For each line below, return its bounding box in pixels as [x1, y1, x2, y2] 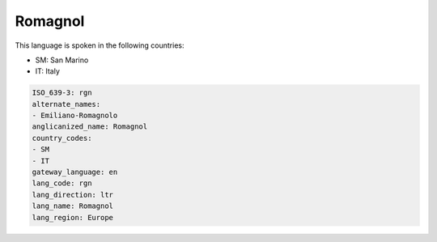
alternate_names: [32, 100, 101, 108]
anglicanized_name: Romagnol [32, 122, 148, 131]
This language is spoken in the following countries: [15, 40, 185, 50]
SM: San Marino [35, 55, 89, 65]
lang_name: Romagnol [32, 202, 113, 210]
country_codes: [32, 134, 92, 142]
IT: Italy [35, 66, 61, 76]
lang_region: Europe [32, 213, 113, 222]
